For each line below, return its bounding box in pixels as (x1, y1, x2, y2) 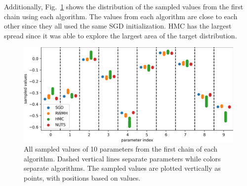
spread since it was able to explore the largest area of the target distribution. (4, 30, 237, 40)
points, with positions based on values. (24, 172, 141, 183)
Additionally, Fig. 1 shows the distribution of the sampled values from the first (4, 1, 244, 11)
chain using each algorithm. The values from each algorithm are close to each (4, 11, 238, 21)
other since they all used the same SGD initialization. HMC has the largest (4, 21, 232, 31)
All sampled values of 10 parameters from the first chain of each (24, 144, 218, 154)
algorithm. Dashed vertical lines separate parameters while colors (24, 153, 221, 163)
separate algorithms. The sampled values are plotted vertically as (24, 163, 221, 173)
